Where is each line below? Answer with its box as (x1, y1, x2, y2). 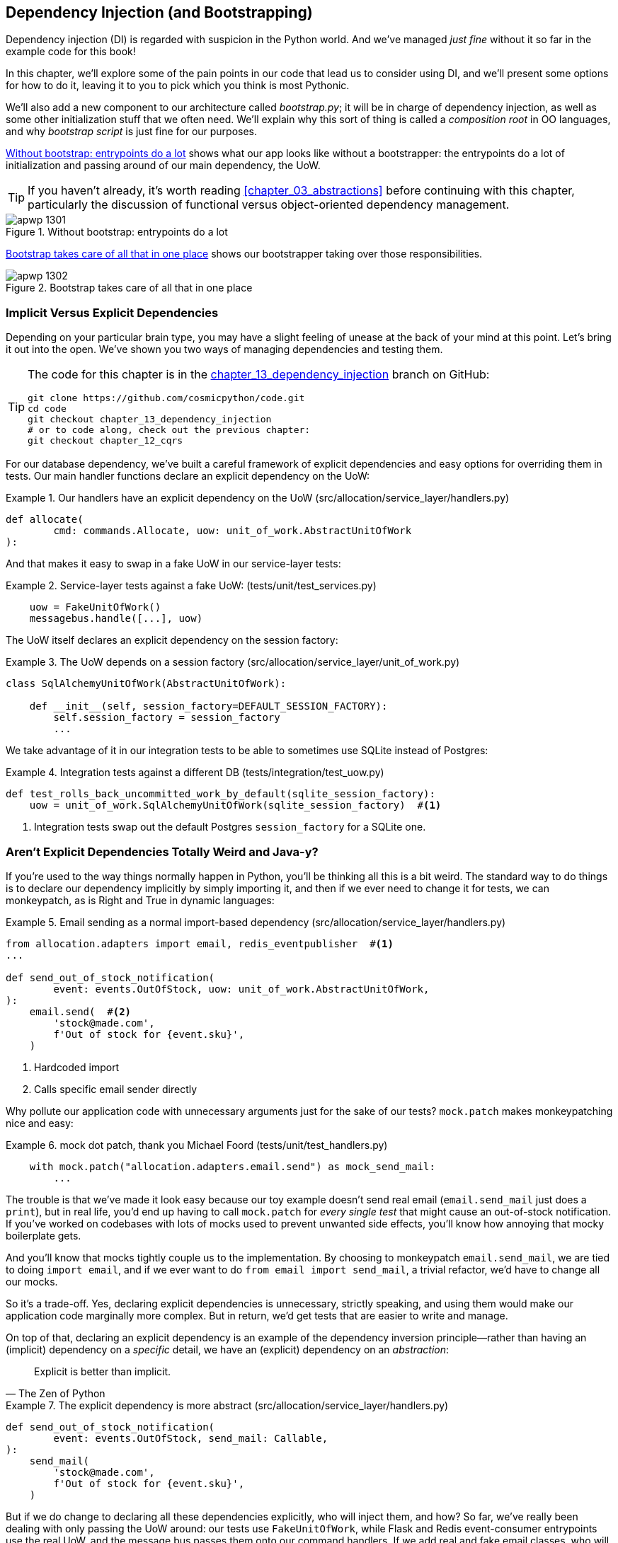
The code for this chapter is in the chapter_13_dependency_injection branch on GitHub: (28, 367, 490, 382)
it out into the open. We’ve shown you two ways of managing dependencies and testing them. (6, 343, 443, 356)
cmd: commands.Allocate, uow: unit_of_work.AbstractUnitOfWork (53, 525, 412, 537)
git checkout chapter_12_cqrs (28, 435, 183, 446)
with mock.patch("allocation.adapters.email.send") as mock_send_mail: (29, 1160, 435, 1172)
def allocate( (6, 514, 84, 526)
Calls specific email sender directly (34, 1082, 198, 1095)
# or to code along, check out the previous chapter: (28, 424, 311, 436)
